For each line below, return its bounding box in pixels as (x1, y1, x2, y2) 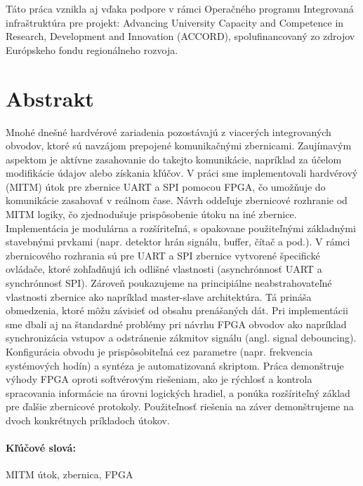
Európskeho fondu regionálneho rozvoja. (6, 42, 178, 57)
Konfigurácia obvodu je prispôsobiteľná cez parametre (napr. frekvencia (6, 344, 313, 358)
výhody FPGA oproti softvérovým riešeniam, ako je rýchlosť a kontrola (6, 372, 312, 386)
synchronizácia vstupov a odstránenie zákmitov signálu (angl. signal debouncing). (6, 330, 357, 345)
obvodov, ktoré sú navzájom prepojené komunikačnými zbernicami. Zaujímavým (6, 138, 352, 153)
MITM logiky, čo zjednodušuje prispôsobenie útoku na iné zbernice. (6, 207, 297, 222)
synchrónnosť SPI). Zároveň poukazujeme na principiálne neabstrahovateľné (6, 276, 332, 290)
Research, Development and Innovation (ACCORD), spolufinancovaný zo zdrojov (6, 29, 355, 43)
